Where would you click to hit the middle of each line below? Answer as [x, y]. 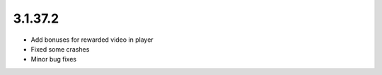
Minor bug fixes [54, 59]
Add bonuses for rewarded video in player [92, 40]
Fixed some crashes [60, 49]
